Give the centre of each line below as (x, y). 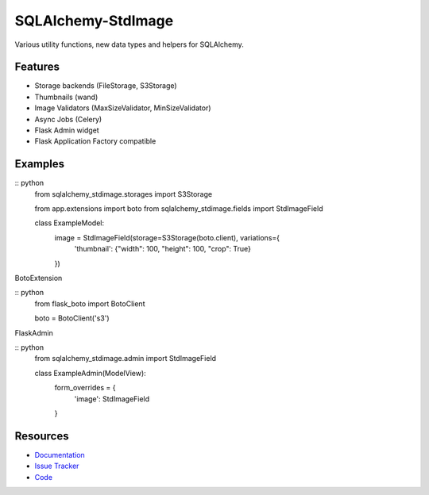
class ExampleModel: (70, 223)
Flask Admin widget (67, 130)
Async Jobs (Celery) (68, 119)
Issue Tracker (57, 466)
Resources (42, 436)
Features (37, 67)
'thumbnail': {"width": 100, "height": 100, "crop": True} (163, 249)
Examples (40, 164)
